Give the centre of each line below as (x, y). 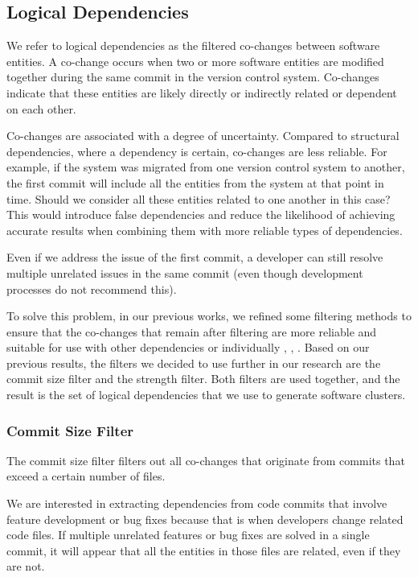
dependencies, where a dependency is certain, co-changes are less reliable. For (197, 151)
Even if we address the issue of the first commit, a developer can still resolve (195, 257)
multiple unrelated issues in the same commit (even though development (185, 272)
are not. (26, 566)
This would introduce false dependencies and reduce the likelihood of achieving (201, 214)
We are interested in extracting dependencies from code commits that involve (197, 503)
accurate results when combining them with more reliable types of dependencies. (205, 230)
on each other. (41, 108)
